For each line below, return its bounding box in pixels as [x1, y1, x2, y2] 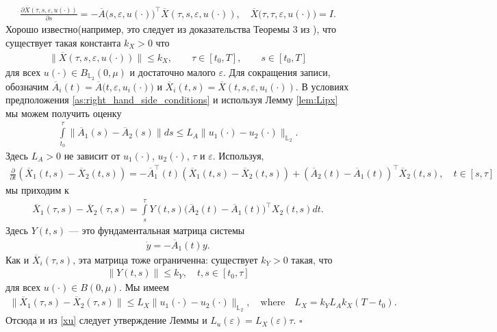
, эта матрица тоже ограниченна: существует [73, 252, 258, 266]
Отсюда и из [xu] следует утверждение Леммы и [5, 313, 207, 327]
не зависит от [64, 148, 120, 162]
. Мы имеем [119, 280, 169, 294]
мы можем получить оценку [5, 105, 122, 120]
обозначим [5, 79, 49, 93]
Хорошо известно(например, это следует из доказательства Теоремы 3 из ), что [5, 22, 336, 36]
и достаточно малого [129, 64, 216, 79]
